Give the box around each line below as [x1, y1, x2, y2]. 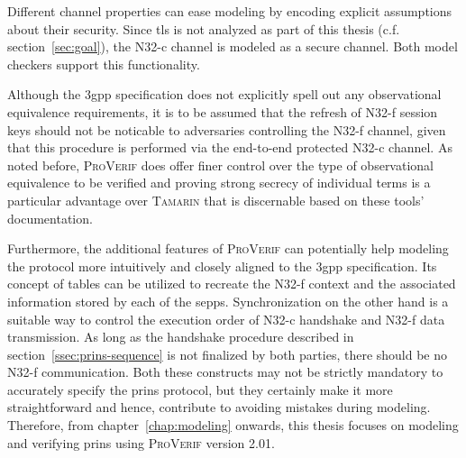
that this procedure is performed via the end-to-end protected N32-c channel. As [7, 138, 452, 157]
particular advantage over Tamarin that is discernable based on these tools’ [7, 190, 425, 209]
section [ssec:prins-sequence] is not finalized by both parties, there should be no [7, 344, 448, 363]
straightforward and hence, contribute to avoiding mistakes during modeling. [7, 398, 431, 417]
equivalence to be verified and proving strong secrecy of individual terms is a [7, 173, 431, 192]
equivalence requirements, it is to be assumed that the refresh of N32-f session [7, 102, 438, 121]
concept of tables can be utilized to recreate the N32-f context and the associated [7, 274, 456, 293]
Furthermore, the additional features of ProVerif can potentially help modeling [7, 239, 449, 258]
